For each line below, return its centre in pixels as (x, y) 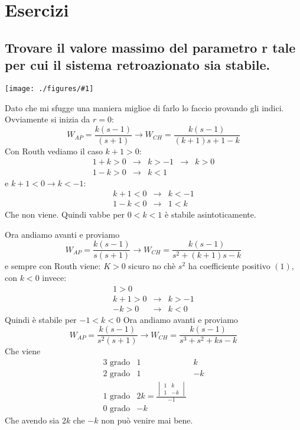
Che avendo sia (32, 420)
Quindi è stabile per (41, 319)
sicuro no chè (152, 266)
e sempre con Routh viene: (53, 266)
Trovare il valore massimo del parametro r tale (150, 47)
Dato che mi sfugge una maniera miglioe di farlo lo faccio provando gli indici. (144, 107)
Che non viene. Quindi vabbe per (65, 214)
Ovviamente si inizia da (48, 119)
